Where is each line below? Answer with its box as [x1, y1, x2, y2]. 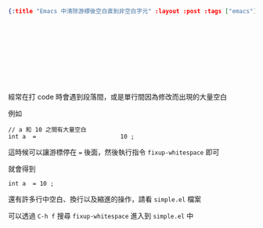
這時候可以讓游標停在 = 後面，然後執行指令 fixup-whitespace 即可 [8, 147, 220, 157]
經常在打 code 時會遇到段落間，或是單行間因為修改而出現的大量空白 [8, 92, 228, 101]
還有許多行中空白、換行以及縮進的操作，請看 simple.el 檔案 [8, 194, 202, 204]
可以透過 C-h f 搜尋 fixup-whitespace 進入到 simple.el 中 [8, 211, 194, 220]
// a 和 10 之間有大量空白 [8, 125, 87, 133]
